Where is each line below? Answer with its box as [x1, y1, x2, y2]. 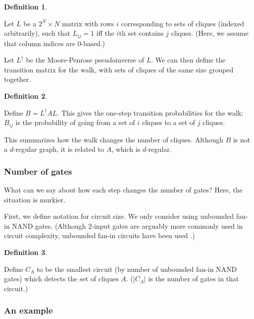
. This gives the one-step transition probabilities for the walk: [57, 107, 244, 118]
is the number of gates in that [148, 273, 239, 284]
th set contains [119, 28, 164, 38]
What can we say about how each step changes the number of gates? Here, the [4, 185, 243, 195]
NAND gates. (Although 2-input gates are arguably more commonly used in [12, 220, 243, 231]
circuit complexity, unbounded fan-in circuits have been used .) [4, 230, 195, 241]
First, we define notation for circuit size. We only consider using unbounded [4, 211, 234, 221]
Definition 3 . [4, 247, 48, 257]
